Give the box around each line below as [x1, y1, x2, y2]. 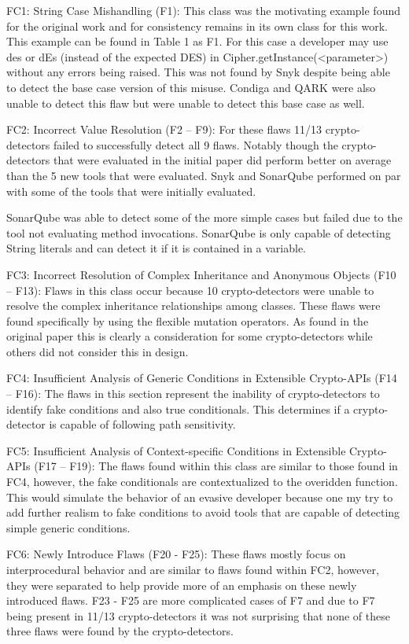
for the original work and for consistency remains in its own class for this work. [6, 17, 388, 34]
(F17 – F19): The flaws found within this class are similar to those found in [34, 458, 398, 474]
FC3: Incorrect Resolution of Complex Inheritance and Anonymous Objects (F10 [6, 266, 396, 282]
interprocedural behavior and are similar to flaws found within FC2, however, [6, 561, 379, 577]
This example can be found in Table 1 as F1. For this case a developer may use [6, 33, 389, 50]
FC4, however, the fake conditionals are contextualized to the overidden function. [6, 473, 398, 490]
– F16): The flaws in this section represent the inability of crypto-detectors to [6, 385, 380, 402]
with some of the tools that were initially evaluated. [6, 182, 256, 199]
